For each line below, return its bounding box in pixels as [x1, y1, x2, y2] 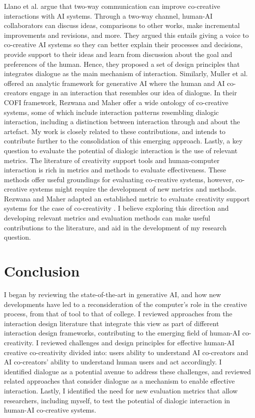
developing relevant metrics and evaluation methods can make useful [4, 213, 210, 223]
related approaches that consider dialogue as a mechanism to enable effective [4, 376, 235, 386]
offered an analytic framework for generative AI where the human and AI [4, 78, 225, 88]
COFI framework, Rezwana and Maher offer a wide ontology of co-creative [4, 97, 228, 107]
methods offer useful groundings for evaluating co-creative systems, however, [4, 174, 234, 184]
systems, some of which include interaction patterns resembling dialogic [4, 107, 219, 117]
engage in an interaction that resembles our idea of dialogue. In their [30, 87, 237, 98]
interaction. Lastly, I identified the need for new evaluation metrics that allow [4, 385, 238, 395]
